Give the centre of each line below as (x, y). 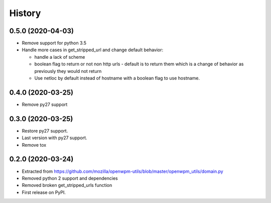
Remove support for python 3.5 (54, 43)
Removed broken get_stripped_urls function (67, 185)
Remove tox (34, 145)
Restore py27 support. (45, 131)
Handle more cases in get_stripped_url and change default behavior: (93, 50)
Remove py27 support (45, 104)
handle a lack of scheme (60, 57)
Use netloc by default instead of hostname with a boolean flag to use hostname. (117, 78)
